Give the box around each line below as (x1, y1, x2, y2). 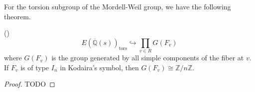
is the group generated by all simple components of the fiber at (51, 52, 244, 63)
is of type (20, 62, 49, 72)
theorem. (4, 11, 31, 21)
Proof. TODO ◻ (4, 79, 55, 89)
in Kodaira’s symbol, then (60, 62, 139, 72)
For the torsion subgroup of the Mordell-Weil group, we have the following (4, 1, 231, 11)
